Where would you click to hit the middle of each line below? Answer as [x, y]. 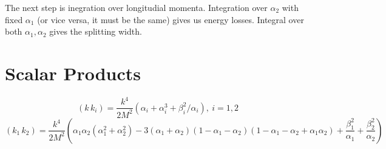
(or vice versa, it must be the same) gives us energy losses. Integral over [171, 19]
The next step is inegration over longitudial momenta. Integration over [136, 7]
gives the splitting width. [96, 31]
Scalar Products [73, 73]
